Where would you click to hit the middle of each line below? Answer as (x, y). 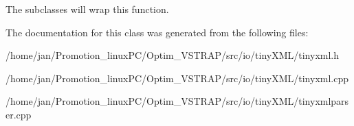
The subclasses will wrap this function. (87, 9)
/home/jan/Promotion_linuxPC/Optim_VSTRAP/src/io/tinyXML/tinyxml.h (172, 55)
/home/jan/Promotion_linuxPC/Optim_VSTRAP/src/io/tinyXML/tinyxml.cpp (177, 78)
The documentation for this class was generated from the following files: (157, 32)
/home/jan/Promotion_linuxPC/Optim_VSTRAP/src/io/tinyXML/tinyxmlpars (177, 101)
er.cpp (19, 114)
